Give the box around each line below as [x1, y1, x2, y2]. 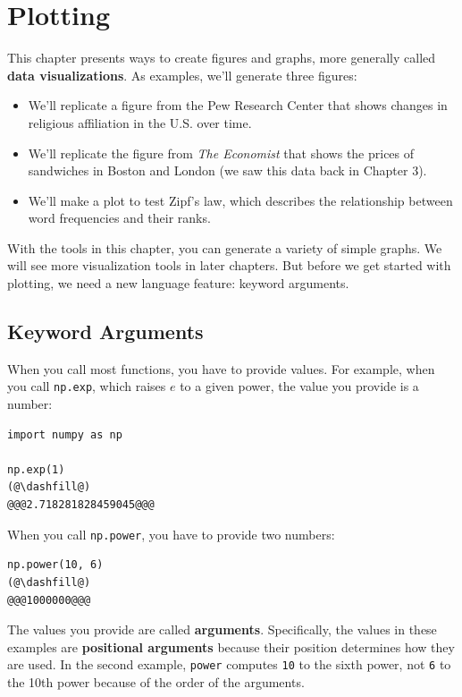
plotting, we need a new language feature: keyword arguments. [7, 274, 349, 293]
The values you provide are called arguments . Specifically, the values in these [7, 620, 437, 639]
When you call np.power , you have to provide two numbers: [7, 524, 335, 543]
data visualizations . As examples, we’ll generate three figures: [7, 65, 357, 84]
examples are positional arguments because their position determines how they [7, 637, 455, 656]
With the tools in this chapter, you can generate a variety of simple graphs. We [7, 238, 442, 257]
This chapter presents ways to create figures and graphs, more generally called [7, 48, 436, 67]
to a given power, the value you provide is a [180, 377, 419, 395]
